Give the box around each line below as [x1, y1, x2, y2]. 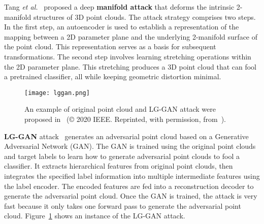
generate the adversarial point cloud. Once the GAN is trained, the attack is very [4, 190, 257, 201]
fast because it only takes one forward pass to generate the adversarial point [4, 200, 241, 211]
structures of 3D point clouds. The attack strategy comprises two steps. [33, 11, 256, 22]
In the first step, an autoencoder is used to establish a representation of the [4, 21, 239, 32]
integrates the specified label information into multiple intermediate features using [4, 170, 260, 181]
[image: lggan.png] [24, 89, 90, 97]
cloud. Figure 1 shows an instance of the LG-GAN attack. [4, 210, 185, 221]
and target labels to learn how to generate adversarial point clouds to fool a [4, 150, 240, 161]
